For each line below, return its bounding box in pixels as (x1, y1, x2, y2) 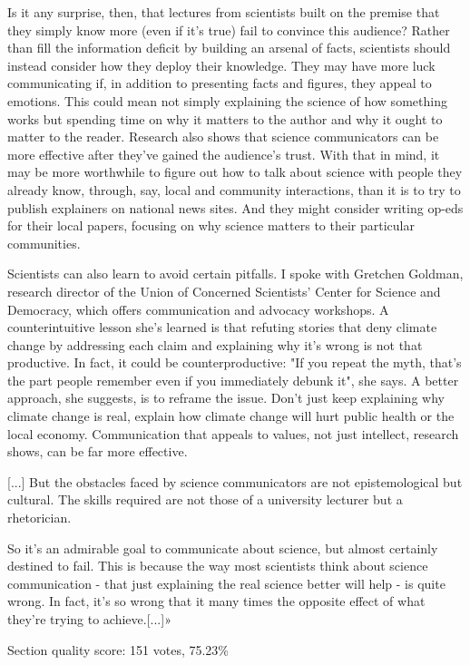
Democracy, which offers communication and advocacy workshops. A (7, 299, 389, 318)
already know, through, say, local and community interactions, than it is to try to (7, 180, 461, 199)
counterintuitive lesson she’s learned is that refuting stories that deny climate (7, 318, 437, 337)
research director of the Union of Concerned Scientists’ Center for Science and (7, 281, 441, 300)
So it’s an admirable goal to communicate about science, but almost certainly (7, 538, 438, 557)
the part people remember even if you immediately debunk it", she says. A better (7, 370, 459, 389)
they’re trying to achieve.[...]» (7, 610, 171, 628)
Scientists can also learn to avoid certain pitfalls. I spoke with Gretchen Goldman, (7, 264, 464, 283)
